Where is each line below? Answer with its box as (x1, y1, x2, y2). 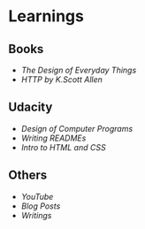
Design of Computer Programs (20, 123, 134, 134)
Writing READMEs (20, 133, 87, 143)
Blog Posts (20, 201, 61, 211)
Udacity (8, 100, 53, 115)
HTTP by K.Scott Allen (20, 74, 103, 85)
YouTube (20, 191, 54, 202)
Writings (20, 210, 52, 220)
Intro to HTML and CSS (20, 141, 107, 152)
